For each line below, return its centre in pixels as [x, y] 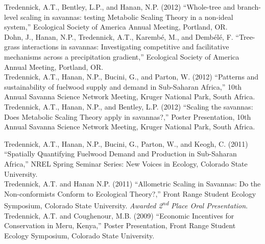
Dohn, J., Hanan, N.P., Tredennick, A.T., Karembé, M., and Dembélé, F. [119, 36]
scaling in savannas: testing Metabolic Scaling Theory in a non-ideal [127, 17]
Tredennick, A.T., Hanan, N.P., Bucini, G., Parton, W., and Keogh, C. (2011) [126, 143]
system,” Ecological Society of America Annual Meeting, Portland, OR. [116, 27]
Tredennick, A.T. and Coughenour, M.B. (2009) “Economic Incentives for [119, 215]
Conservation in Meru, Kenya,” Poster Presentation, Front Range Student [120, 225]
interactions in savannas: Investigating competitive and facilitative [126, 47]
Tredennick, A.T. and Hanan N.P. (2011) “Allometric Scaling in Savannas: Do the [132, 184]
